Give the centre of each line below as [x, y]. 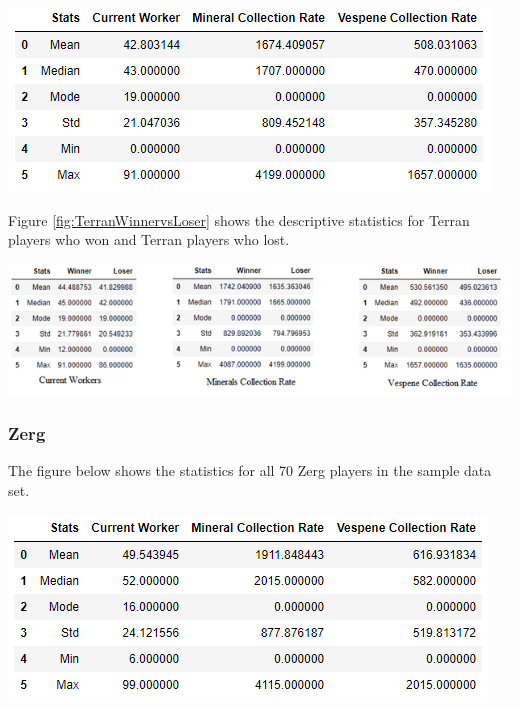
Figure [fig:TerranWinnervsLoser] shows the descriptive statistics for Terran [239, 219]
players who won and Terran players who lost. [149, 239]
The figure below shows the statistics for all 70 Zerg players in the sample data [250, 470]
